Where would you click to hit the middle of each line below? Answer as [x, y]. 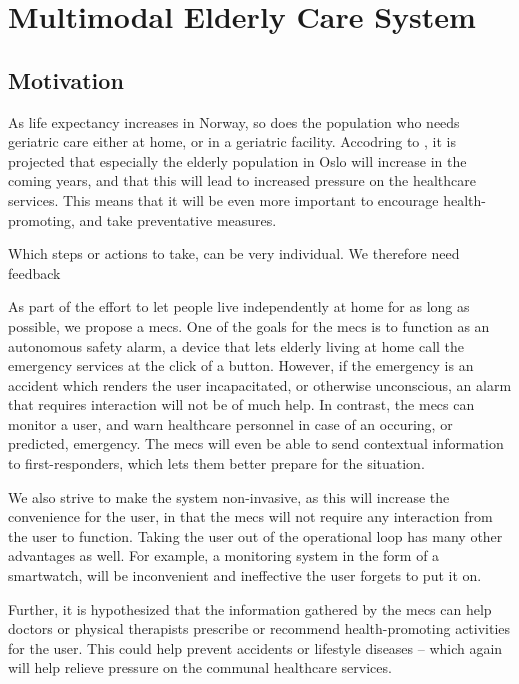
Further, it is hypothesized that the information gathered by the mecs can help [250, 608]
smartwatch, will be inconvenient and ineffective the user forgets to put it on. [245, 575]
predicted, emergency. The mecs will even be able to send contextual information [256, 443]
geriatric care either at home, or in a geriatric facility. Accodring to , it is [232, 141]
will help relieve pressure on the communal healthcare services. [200, 667]
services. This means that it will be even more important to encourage [223, 199]
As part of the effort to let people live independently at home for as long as [239, 306]
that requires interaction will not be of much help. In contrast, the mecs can [241, 404]
